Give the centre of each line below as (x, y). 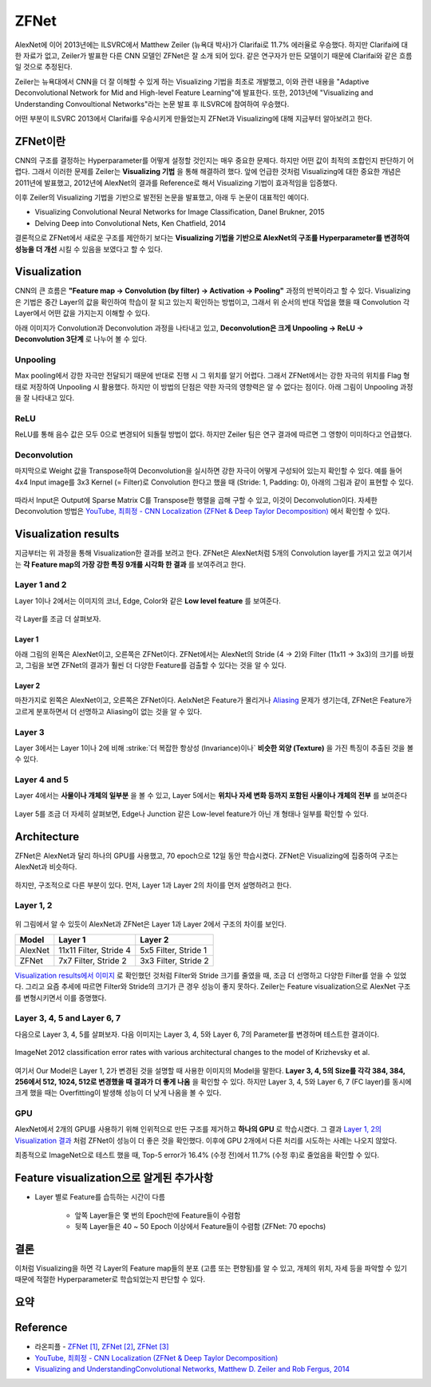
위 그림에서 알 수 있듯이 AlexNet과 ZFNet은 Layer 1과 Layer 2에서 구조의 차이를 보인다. (150, 924)
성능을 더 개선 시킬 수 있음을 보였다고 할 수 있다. (89, 249)
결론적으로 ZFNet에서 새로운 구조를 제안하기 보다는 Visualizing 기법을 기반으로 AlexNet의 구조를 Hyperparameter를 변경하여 (212, 238)
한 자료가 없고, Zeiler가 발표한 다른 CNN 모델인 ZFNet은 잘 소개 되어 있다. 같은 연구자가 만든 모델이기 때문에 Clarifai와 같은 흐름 (214, 55)
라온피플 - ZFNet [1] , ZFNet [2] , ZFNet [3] (102, 1347)
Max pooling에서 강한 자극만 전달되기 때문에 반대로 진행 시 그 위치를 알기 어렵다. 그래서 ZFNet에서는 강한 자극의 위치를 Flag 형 (212, 376)
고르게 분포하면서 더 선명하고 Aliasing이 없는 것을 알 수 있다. (109, 711)
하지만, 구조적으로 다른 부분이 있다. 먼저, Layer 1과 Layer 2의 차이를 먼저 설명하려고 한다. (153, 885)
